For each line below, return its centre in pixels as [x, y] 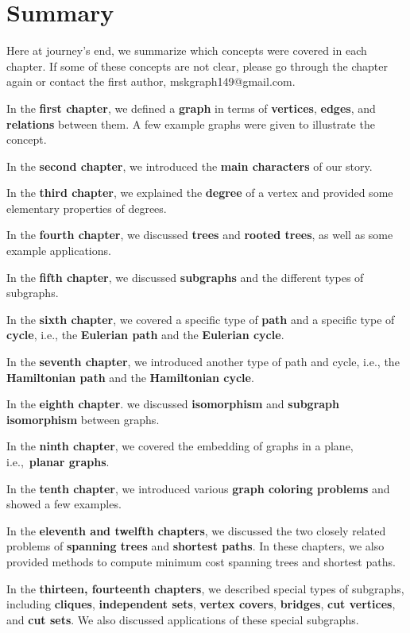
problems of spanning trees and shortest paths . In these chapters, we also [195, 546]
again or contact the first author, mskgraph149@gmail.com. [151, 81]
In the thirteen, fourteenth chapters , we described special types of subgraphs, [205, 588]
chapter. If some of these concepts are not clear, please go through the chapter [197, 66]
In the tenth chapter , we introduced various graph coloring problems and [198, 488]
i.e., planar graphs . [58, 461]
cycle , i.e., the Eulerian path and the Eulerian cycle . [145, 335]
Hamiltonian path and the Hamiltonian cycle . [130, 377]
